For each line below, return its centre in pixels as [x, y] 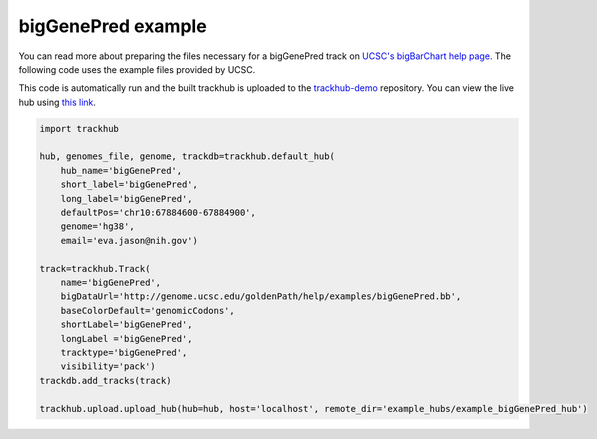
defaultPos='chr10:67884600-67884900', [158, 213]
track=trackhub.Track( [95, 268]
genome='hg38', [97, 226]
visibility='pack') [108, 366]
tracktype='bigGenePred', [124, 352]
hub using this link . [57, 102]
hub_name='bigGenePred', [121, 170]
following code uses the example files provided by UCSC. [137, 69]
